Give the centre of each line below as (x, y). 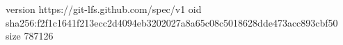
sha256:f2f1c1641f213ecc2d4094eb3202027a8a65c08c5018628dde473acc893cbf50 (172, 22)
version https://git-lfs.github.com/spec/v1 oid (104, 9)
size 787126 (30, 36)
